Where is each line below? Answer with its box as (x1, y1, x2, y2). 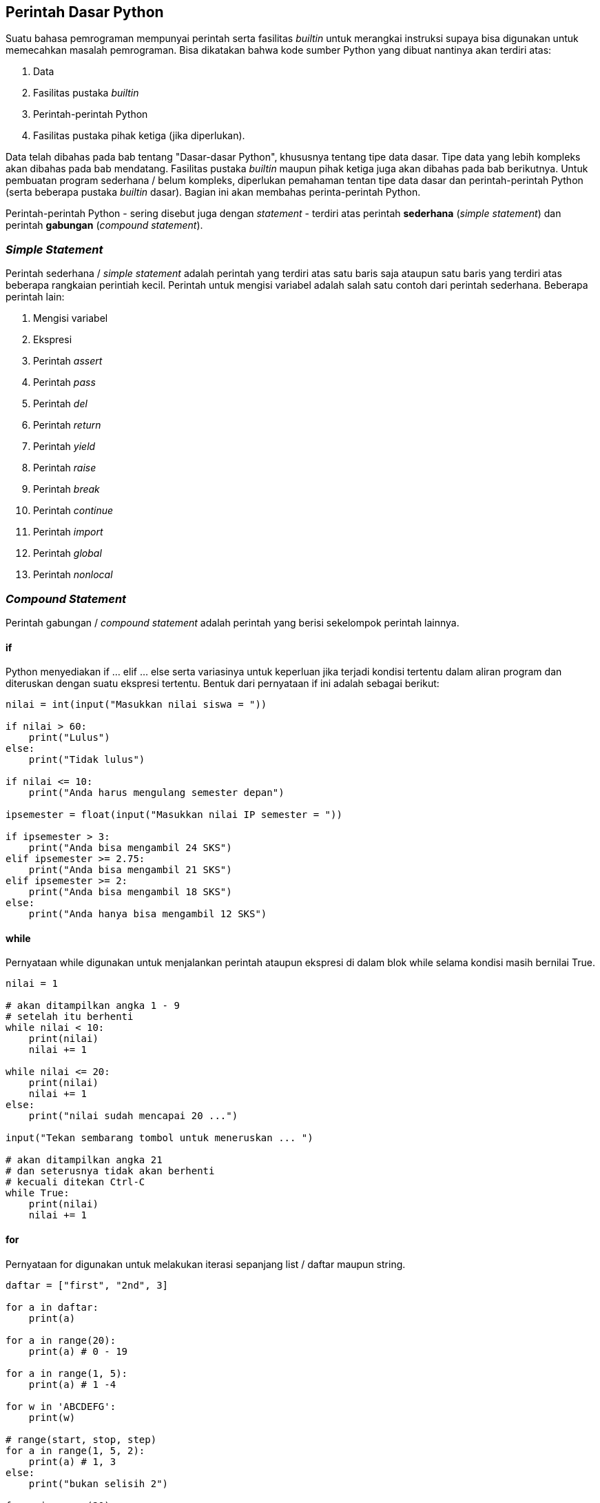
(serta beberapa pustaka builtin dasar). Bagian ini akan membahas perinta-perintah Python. (6, 186, 421, 198)
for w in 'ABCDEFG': (6, 1400, 116, 1412)
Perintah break (33, 483, 100, 495)
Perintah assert (33, 355, 103, 367)
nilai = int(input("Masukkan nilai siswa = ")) (6, 699, 267, 710)
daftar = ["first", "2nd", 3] (6, 1279, 169, 1291)
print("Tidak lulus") (28, 754, 145, 766)
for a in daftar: (6, 1301, 99, 1313)
